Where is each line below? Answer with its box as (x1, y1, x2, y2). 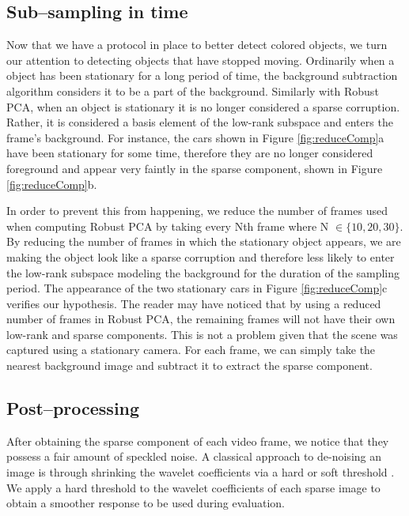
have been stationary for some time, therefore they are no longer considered (6, 145, 373, 161)
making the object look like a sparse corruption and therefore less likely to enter (6, 248, 395, 265)
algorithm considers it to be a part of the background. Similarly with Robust (6, 82, 379, 99)
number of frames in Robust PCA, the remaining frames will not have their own (6, 311, 396, 327)
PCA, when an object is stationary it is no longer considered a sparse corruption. (6, 98, 400, 115)
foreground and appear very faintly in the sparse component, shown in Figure (6, 160, 383, 176)
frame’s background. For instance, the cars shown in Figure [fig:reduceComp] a (6, 129, 384, 145)
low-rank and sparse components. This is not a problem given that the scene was (6, 326, 398, 342)
